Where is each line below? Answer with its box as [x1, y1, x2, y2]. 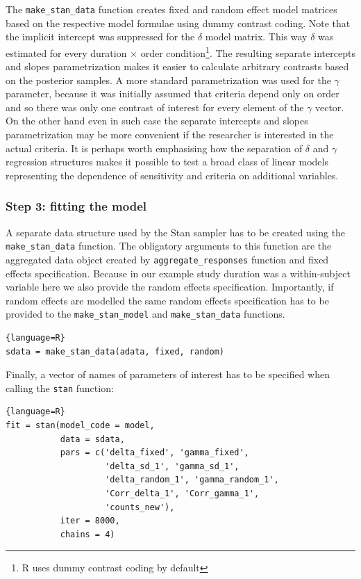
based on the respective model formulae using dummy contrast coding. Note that [6, 15, 351, 30]
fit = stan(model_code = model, [6, 421, 155, 431]
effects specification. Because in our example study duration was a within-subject [6, 266, 351, 280]
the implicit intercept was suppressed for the [6, 29, 195, 44]
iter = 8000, [60, 516, 120, 526]
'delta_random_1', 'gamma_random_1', [105, 475, 279, 485]
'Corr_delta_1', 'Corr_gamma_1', [105, 489, 260, 498]
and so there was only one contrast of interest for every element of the [6, 99, 304, 114]
